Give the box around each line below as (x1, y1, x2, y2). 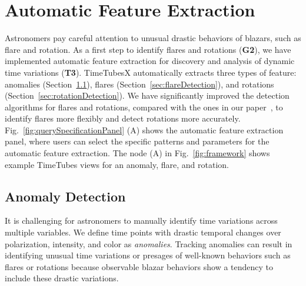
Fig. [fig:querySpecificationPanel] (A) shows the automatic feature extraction (5, 123, 284, 136)
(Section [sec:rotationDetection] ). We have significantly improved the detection (5, 89, 290, 102)
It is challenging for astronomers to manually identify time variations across (5, 214, 278, 227)
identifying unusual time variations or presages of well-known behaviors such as (5, 249, 291, 261)
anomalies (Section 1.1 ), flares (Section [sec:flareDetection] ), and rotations (5, 78, 274, 90)
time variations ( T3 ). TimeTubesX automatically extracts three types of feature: (5, 66, 297, 78)
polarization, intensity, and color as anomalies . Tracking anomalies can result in (5, 237, 292, 250)
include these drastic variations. (5, 272, 119, 284)
